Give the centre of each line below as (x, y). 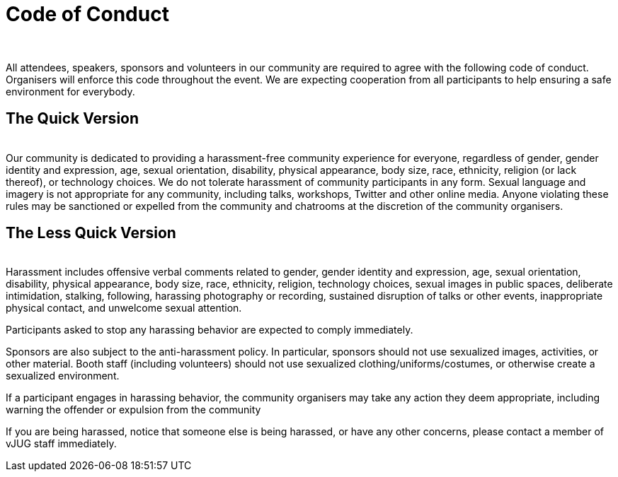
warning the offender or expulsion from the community (133, 410)
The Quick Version (73, 119)
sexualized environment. (63, 376)
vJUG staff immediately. (61, 444)
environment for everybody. (70, 91)
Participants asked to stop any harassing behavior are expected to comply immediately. (210, 330)
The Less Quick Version (91, 233)
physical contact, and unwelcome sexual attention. (124, 308)
